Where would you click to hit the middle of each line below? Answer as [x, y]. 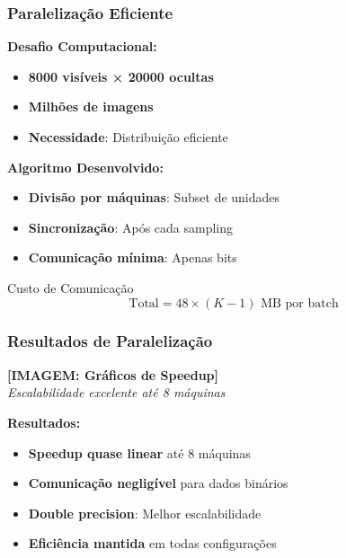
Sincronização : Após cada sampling [131, 227]
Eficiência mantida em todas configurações [152, 543]
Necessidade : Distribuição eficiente [128, 137]
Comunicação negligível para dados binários [158, 483]
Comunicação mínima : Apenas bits [133, 257]
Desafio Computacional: [82, 46]
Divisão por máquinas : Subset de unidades [154, 197]
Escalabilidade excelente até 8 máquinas [116, 392]
